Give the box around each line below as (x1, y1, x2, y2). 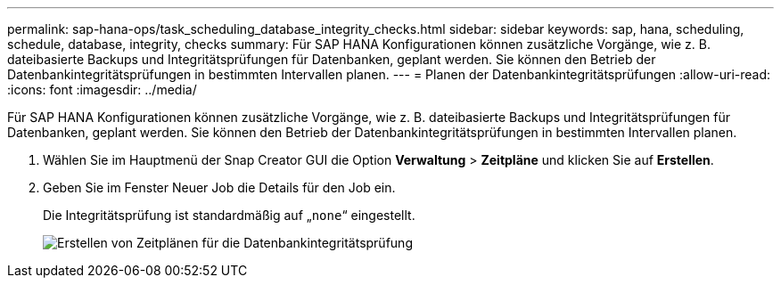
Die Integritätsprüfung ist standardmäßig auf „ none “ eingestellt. (43, 208, 415, 223)
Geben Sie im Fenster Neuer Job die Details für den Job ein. (43, 180, 396, 195)
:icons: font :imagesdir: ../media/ (7, 82, 197, 97)
